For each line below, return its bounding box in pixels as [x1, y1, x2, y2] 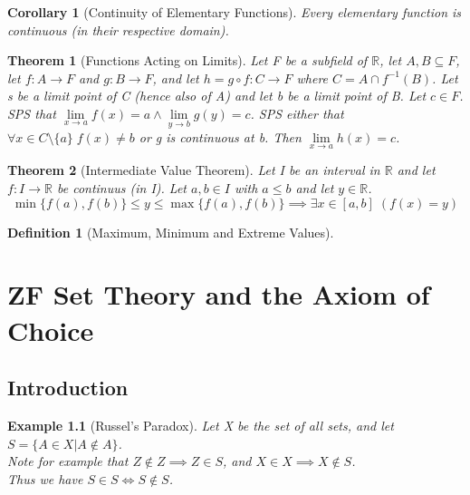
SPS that [7, 103, 56, 122]
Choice [7, 311, 94, 348]
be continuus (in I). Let [56, 179, 187, 197]
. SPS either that [250, 103, 344, 122]
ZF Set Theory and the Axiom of [7, 276, 430, 313]
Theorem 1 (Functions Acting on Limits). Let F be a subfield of [7, 51, 368, 70]
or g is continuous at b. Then [139, 128, 302, 147]
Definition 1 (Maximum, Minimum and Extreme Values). [7, 222, 334, 241]
